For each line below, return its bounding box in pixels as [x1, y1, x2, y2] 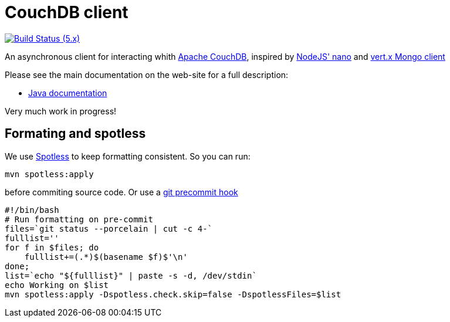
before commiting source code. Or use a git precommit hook [5, 187, 238, 197]
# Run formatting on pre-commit [5, 214, 153, 224]
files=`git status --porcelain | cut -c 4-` [5, 223, 213, 233]
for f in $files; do [5, 242, 99, 252]
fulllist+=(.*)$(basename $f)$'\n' [24, 252, 188, 262]
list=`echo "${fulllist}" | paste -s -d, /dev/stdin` [5, 270, 257, 280]
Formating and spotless [5, 126, 146, 141]
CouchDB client [5, 2, 128, 22]
